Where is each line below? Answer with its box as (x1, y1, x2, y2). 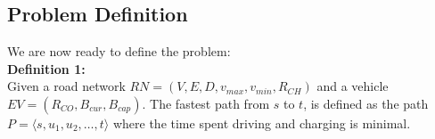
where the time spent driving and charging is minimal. (112, 113, 411, 132)
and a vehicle (316, 77, 389, 95)
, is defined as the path (303, 94, 429, 112)
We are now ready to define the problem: (7, 42, 231, 61)
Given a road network (7, 77, 126, 95)
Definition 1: (7, 59, 86, 78)
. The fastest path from (142, 94, 270, 112)
